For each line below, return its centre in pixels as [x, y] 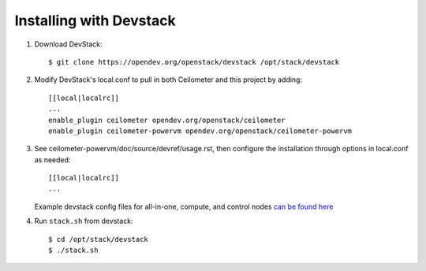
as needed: [52, 160]
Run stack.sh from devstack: [84, 221]
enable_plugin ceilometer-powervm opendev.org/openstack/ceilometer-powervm [200, 131]
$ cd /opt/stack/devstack [99, 239]
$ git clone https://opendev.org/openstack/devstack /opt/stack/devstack [194, 62]
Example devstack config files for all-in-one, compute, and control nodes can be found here [184, 206]
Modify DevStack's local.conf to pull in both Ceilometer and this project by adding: [168, 80]
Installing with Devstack [95, 20]
